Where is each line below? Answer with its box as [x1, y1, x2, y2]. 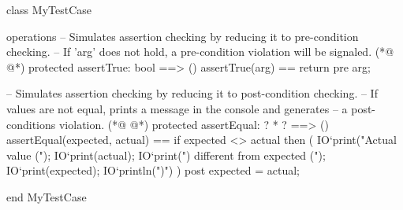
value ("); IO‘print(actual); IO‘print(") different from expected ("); [6, 146, 326, 163]
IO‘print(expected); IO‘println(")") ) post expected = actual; [6, 162, 300, 179]
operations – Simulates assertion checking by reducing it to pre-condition [6, 28, 359, 44]
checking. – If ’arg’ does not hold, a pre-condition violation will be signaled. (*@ [6, 43, 394, 60]
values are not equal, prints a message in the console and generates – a [6, 100, 348, 116]
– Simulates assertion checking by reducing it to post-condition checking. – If [6, 85, 378, 101]
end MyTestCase [6, 188, 87, 204]
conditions [6, 116, 56, 132]
